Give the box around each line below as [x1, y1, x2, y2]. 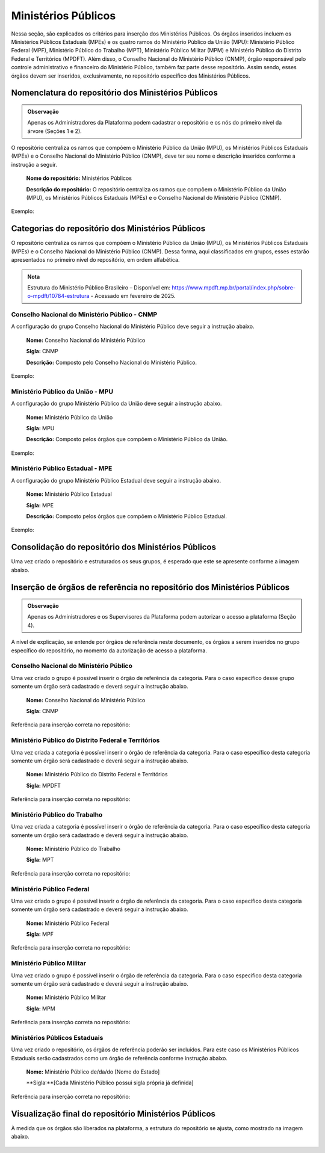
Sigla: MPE [26, 501, 54, 508]
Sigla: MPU [26, 424, 55, 431]
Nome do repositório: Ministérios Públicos [26, 175, 132, 182]
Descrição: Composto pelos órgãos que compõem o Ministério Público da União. [26, 436, 228, 443]
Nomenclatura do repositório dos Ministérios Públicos [11, 88, 218, 98]
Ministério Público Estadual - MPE [11, 464, 113, 472]
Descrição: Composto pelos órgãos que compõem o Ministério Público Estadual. [26, 513, 227, 520]
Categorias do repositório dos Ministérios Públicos [11, 223, 206, 234]
